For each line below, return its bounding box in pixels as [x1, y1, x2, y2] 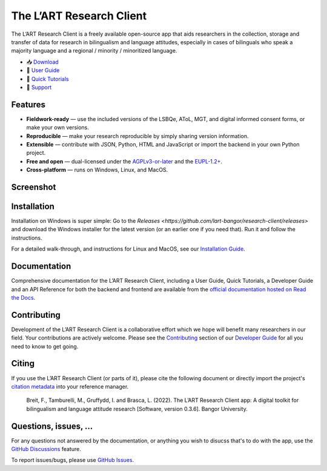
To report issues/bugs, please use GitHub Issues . [11, 456, 134, 464]
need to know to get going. [11, 343, 79, 350]
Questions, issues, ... [11, 421, 93, 431]
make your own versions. [26, 124, 89, 131]
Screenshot [11, 182, 56, 192]
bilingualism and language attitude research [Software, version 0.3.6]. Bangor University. [26, 405, 248, 412]
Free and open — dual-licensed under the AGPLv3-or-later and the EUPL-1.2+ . [26, 157, 223, 165]
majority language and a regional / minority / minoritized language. [11, 47, 177, 54]
